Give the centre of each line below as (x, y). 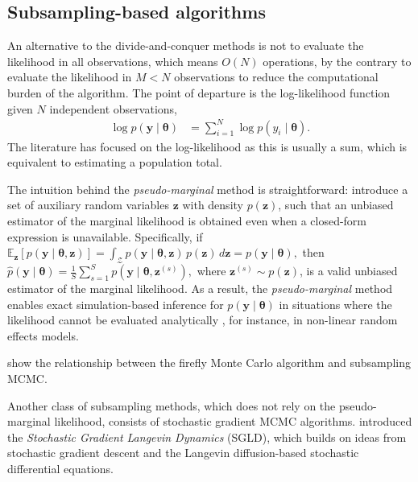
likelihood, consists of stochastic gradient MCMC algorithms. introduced (233, 421)
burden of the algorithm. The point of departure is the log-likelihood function (199, 92)
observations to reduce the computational (276, 77)
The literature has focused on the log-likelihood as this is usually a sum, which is (207, 146)
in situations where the (335, 304)
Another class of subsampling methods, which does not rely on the (172, 405)
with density (213, 205)
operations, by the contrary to (337, 61)
